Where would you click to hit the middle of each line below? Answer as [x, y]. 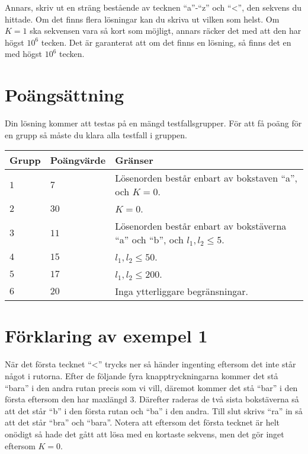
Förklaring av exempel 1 [106, 336]
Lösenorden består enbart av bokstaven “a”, [206, 178]
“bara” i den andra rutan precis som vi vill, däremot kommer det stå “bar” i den [151, 387]
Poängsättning [65, 95]
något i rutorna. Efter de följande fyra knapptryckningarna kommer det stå [142, 376]
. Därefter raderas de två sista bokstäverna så [216, 399]
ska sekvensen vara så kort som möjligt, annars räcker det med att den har [166, 31]
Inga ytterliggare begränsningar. [182, 291]
